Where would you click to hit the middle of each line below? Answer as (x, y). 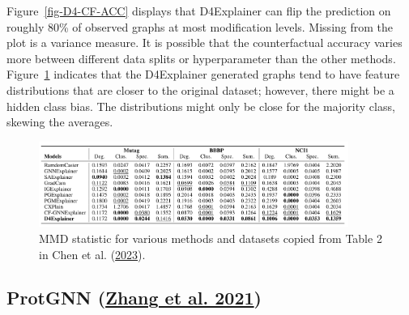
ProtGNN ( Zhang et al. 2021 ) (134, 298)
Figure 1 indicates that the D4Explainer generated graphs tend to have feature (203, 74)
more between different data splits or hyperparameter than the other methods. (201, 58)
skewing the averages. (60, 122)
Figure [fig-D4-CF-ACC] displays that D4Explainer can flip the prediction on (199, 11)
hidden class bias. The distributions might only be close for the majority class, (201, 106)
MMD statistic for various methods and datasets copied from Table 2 (211, 238)
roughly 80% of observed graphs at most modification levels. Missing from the (200, 26)
